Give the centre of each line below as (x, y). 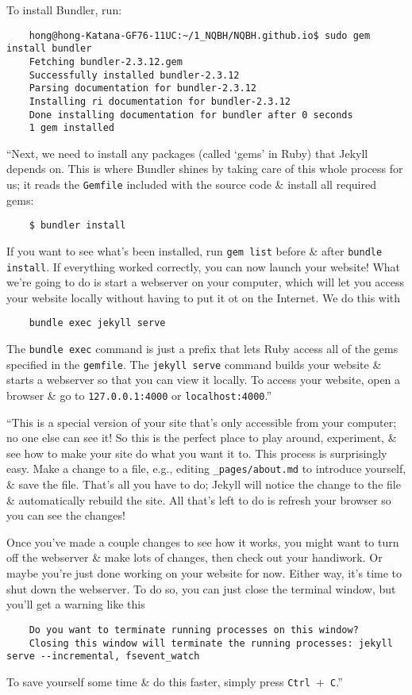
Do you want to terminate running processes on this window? (194, 630)
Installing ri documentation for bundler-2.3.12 (160, 101)
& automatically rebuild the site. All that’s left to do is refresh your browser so (199, 499)
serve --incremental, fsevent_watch (103, 657)
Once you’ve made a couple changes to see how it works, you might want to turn (203, 541)
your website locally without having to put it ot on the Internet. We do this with (204, 297)
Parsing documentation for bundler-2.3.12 (142, 88)
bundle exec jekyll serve (97, 323)
